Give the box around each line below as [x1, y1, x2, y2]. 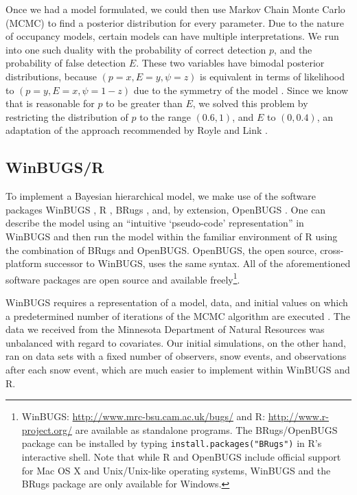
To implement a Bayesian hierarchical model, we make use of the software [5, 189, 316, 203]
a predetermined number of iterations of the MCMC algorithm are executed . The [5, 308, 350, 323]
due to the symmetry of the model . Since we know [133, 82, 349, 97]
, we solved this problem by [192, 96, 308, 111]
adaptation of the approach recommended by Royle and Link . [5, 123, 268, 137]
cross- [320, 242, 344, 257]
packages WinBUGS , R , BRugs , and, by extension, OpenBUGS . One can [5, 202, 326, 216]
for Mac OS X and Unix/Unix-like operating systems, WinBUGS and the [21, 463, 331, 477]
